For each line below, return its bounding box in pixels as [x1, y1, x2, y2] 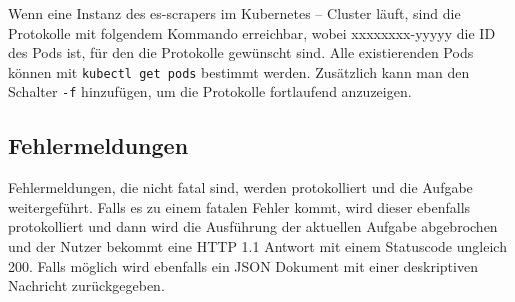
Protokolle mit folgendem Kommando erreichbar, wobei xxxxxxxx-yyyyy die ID [8, 22, 496, 43]
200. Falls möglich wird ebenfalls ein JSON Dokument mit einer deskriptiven [8, 255, 478, 276]
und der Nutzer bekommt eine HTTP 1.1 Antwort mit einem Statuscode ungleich [8, 236, 507, 257]
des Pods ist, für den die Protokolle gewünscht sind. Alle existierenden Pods [8, 42, 474, 63]
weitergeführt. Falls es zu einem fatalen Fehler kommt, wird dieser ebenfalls [8, 196, 471, 217]
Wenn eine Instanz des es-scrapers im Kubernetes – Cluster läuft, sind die [8, 3, 461, 23]
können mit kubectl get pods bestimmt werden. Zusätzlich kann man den [8, 61, 470, 82]
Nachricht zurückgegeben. [8, 275, 165, 296]
